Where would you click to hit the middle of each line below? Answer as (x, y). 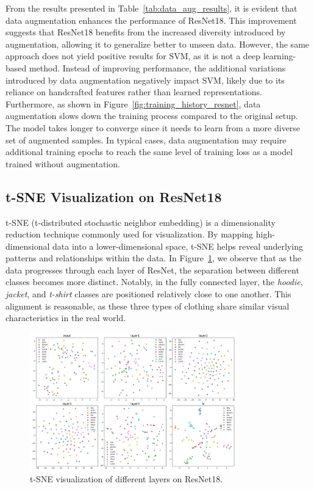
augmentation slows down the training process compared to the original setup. (152, 116)
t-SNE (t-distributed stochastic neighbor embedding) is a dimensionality (141, 222)
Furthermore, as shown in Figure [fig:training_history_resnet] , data (133, 103)
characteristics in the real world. (66, 318)
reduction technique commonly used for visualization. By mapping (130, 234)
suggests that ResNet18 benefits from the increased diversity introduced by (146, 32)
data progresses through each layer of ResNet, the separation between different (152, 270)
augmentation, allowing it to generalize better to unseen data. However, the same (158, 44)
